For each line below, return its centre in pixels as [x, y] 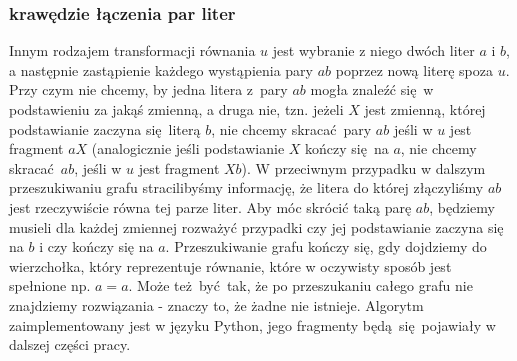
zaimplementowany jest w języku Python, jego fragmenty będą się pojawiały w [252, 324]
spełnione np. [50, 285]
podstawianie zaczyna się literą [105, 128]
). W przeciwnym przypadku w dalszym [363, 167]
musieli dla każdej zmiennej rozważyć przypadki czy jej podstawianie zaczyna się [256, 226]
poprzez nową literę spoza [414, 69]
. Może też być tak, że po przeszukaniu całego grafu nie [300, 285]
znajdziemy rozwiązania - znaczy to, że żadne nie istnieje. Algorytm [216, 304]
